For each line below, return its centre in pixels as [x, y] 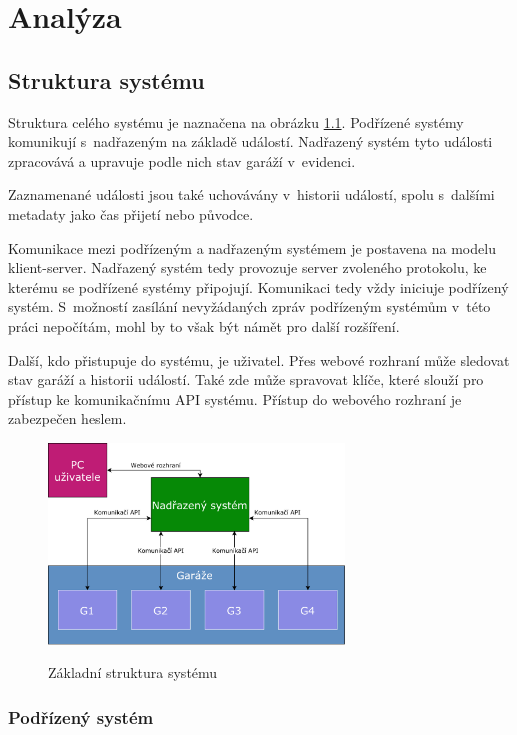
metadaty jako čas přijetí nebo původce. [131, 213]
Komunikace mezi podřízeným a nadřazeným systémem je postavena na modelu [252, 247]
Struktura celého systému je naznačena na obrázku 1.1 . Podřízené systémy [236, 121]
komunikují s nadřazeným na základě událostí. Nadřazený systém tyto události [250, 141]
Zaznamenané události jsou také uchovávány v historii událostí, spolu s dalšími [251, 194]
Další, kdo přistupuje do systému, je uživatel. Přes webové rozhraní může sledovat [259, 359]
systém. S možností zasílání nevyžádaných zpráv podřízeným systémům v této [249, 306]
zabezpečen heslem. [67, 418]
